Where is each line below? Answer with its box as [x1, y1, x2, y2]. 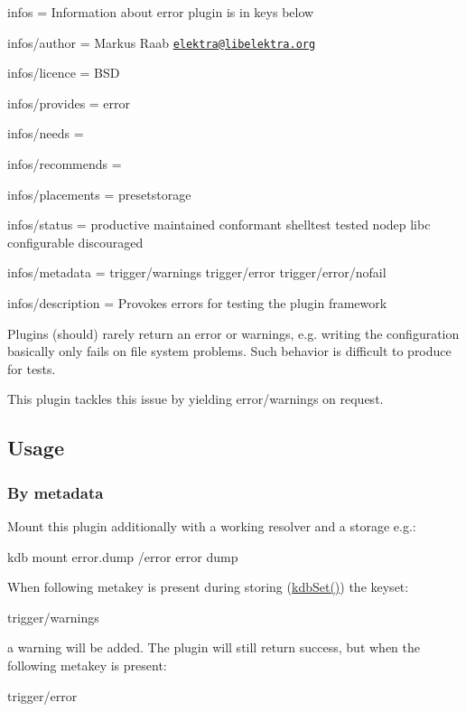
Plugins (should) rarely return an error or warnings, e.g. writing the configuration [7, 323, 460, 342]
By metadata [7, 481, 104, 503]
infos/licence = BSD [7, 63, 120, 82]
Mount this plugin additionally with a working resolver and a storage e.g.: [7, 516, 416, 535]
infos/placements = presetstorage [7, 184, 191, 203]
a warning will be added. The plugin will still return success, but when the [7, 638, 421, 657]
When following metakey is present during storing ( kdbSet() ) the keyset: [7, 577, 409, 596]
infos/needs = [7, 124, 84, 143]
